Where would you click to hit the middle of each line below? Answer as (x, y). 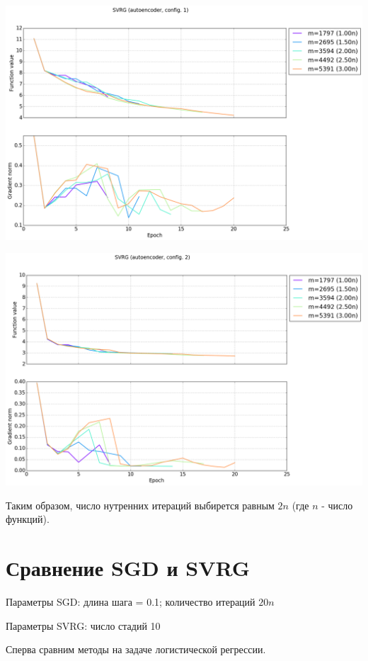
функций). (28, 519)
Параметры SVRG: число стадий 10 (83, 625)
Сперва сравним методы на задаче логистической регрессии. (136, 649)
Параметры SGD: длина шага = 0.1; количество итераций (131, 602)
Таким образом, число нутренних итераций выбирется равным (140, 505)
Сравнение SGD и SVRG (128, 568)
